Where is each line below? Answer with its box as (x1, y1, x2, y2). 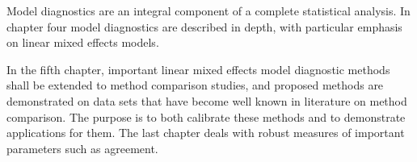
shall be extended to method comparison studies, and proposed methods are (6, 77, 384, 93)
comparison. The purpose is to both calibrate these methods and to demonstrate (6, 108, 406, 125)
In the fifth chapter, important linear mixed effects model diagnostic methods (6, 60, 390, 77)
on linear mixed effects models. (6, 34, 159, 51)
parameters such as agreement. (6, 139, 158, 156)
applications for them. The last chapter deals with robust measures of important (6, 124, 405, 141)
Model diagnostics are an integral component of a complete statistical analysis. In (6, 2, 411, 19)
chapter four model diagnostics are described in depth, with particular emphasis (6, 18, 402, 35)
